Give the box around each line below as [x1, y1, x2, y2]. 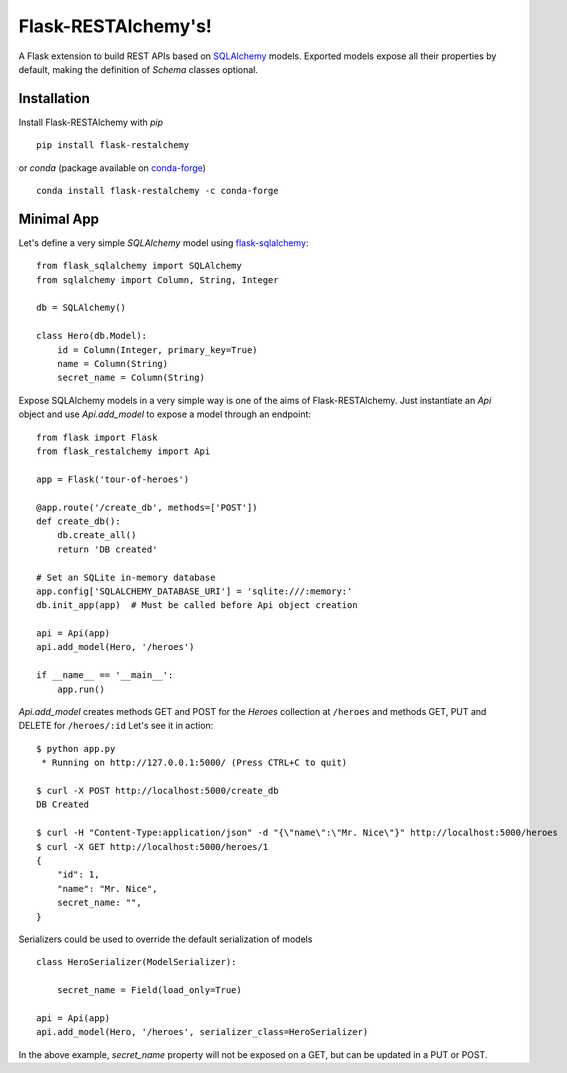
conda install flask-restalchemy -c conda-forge [36, 185, 279, 197]
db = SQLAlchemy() [36, 302, 127, 314]
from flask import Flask [36, 431, 158, 443]
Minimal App [18, 210, 100, 227]
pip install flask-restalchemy [36, 140, 190, 151]
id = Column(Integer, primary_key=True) [56, 344, 259, 355]
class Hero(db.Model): [36, 330, 148, 342]
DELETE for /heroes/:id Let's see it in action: [18, 720, 214, 732]
